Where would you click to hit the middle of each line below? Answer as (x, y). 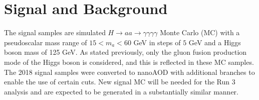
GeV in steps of (157, 42)
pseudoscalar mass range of (46, 42)
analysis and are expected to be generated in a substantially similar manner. (121, 91)
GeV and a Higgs (215, 42)
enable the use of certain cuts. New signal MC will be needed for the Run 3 (120, 82)
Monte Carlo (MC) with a (200, 32)
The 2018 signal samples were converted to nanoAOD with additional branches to (129, 72)
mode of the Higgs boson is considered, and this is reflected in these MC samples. (129, 62)
